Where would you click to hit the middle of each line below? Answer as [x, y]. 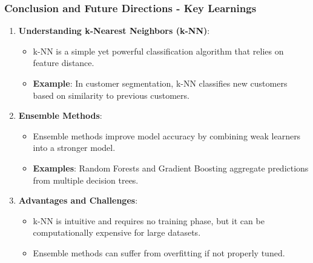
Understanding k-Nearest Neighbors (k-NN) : [114, 31]
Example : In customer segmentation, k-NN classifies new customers [160, 83]
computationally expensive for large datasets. [117, 232]
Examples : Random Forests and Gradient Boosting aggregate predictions [171, 168]
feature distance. [64, 63]
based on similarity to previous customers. [111, 95]
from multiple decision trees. [86, 180]
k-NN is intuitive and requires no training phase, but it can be [149, 220]
